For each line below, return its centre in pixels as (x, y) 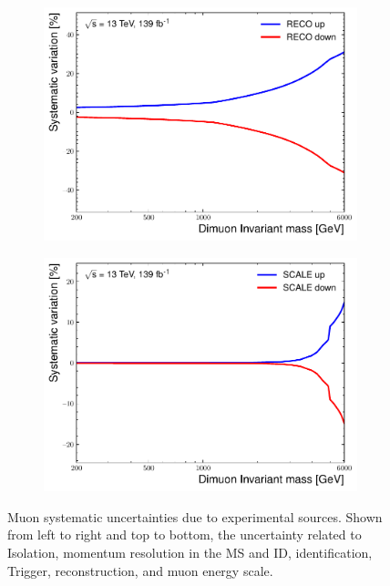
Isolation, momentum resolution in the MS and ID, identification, (190, 552)
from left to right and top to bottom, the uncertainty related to (185, 535)
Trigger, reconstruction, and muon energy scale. (140, 570)
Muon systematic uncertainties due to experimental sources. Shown (195, 516)
